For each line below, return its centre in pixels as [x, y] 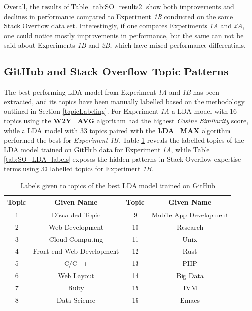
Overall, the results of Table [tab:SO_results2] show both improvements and [119, 6]
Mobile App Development [190, 214]
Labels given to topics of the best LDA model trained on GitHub [118, 185]
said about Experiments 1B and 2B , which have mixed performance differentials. [125, 45]
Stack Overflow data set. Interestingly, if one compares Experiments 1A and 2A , [124, 26]
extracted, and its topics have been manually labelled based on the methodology [124, 101]
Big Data [190, 275]
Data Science [76, 299]
